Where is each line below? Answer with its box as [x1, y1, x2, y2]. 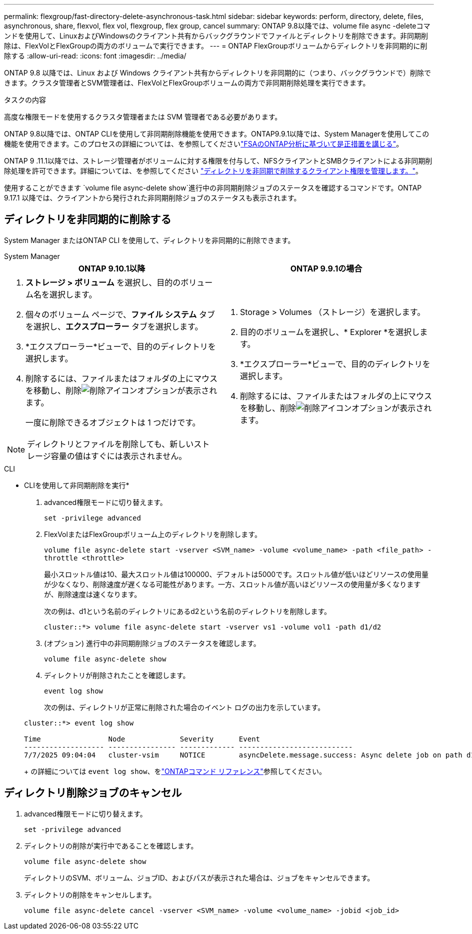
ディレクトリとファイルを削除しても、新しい [27, 438, 194, 449]
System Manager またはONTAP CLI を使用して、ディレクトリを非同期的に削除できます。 [4, 235, 295, 244]
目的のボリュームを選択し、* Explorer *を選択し [240, 326, 420, 337]
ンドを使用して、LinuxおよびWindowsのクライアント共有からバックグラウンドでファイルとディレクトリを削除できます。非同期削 [4, 31, 428, 40]
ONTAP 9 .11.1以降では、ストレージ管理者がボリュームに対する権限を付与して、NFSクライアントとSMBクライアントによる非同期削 [4, 156, 432, 165]
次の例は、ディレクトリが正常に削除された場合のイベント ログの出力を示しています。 [44, 702, 325, 711]
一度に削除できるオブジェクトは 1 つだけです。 [25, 417, 200, 427]
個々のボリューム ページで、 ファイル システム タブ [25, 309, 215, 319]
